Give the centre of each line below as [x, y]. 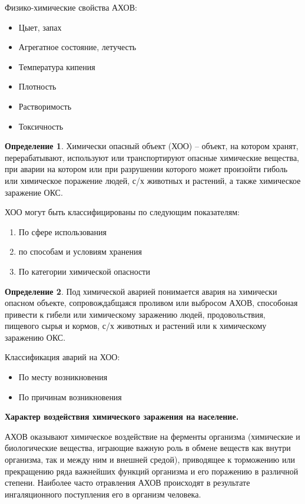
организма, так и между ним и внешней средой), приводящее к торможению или [150, 459]
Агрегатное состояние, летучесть [77, 47]
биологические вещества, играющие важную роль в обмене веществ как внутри [148, 448]
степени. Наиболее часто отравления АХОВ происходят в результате [127, 482]
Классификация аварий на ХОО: [62, 357]
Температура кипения [57, 66]
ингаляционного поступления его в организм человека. [103, 494]
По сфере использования [63, 231]
